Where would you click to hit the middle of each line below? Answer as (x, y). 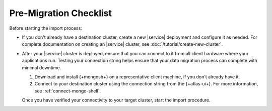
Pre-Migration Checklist (61, 13)
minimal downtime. (42, 67)
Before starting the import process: (46, 28)
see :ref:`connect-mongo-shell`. (67, 91)
